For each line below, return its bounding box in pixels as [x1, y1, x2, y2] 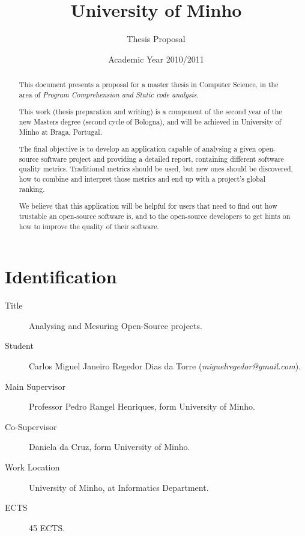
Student [5, 339, 34, 352]
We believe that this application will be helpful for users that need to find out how [19, 201, 277, 211]
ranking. [19, 183, 45, 194]
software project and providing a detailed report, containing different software [41, 153, 284, 164]
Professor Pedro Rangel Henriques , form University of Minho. [29, 400, 255, 413]
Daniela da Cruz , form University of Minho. [29, 440, 190, 453]
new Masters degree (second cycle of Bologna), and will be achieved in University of [19, 116, 282, 126]
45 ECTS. [29, 521, 65, 534]
